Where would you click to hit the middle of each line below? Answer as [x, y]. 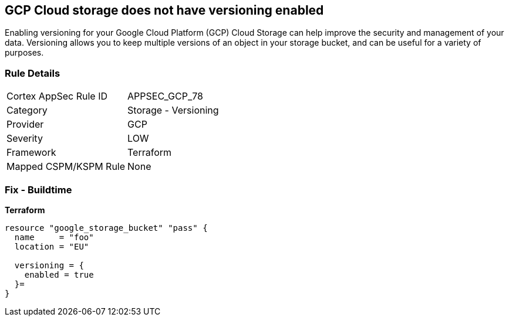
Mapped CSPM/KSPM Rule [66, 167]
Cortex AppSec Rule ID [57, 96]
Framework [31, 153]
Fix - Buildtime [38, 189]
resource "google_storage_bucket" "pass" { [106, 228]
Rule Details [33, 73]
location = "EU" [52, 246]
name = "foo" [54, 237]
